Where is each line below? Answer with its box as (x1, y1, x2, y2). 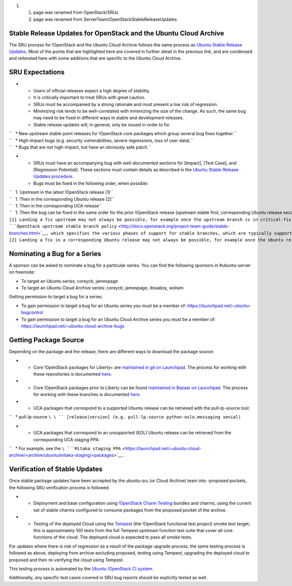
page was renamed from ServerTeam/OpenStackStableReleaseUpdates (33, 16, 177, 22)
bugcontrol (21, 310, 43, 315)
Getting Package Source (9, 336, 85, 344)
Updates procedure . (33, 173, 74, 179)
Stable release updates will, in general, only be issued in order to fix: (33, 121, 170, 127)
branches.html (9, 230, 38, 236)
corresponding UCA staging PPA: (33, 436, 100, 442)
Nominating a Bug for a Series (9, 249, 102, 258)
